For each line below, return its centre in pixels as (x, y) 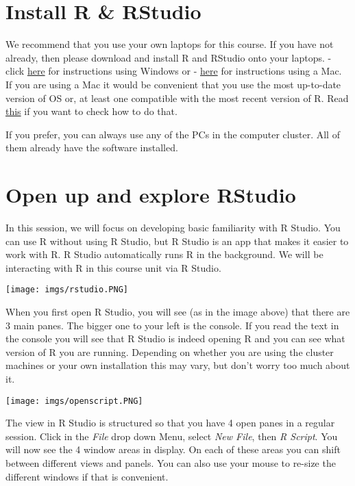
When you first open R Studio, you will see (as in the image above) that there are (178, 312)
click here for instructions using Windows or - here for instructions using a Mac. (174, 71)
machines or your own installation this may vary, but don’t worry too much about (178, 365)
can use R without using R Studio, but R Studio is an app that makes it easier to (177, 241)
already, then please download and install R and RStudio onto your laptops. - (169, 57)
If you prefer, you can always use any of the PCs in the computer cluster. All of (173, 134)
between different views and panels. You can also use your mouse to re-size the (171, 463)
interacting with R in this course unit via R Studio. (113, 267)
